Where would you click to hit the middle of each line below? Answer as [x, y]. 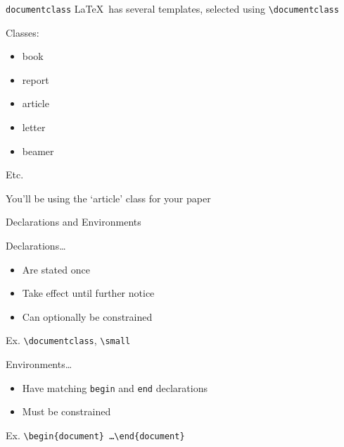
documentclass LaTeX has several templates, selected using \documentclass [172, 8]
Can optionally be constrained [87, 316]
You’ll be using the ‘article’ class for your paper [108, 198]
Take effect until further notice [88, 293]
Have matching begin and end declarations [115, 387]
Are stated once [56, 269]
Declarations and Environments [74, 222]
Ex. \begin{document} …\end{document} [95, 435]
